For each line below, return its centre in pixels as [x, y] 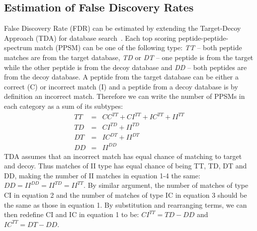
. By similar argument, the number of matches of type [166, 185]
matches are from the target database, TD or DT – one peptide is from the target [129, 57]
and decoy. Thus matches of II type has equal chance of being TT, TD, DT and [126, 166]
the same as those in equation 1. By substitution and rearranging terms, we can [126, 204]
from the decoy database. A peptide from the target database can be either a [122, 77]
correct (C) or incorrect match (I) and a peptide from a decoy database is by [121, 86]
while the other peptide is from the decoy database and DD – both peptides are [126, 67]
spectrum [18, 47]
